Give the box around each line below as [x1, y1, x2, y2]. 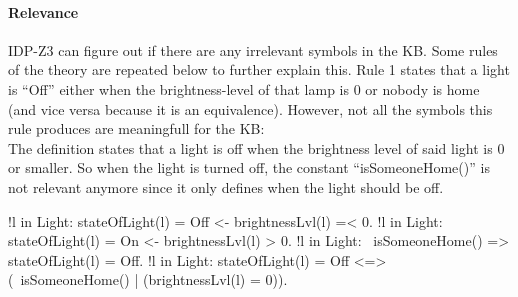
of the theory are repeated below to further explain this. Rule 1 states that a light [8, 59, 510, 80]
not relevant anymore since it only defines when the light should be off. [8, 176, 444, 197]
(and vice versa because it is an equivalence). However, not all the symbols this [8, 98, 493, 119]
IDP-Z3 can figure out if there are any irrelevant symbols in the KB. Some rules [8, 39, 498, 60]
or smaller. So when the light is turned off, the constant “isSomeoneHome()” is [8, 157, 490, 178]
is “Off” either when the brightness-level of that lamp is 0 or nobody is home [8, 78, 480, 99]
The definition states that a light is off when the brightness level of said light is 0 [8, 137, 505, 158]
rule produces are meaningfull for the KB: [8, 118, 265, 139]
